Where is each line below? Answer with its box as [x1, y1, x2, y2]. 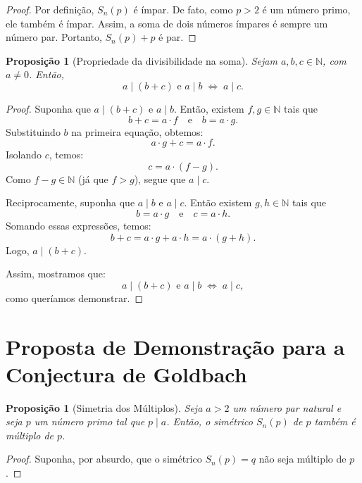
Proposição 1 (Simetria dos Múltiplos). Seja [6, 400, 203, 415]
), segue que [134, 171, 186, 186]
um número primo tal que [34, 414, 145, 429]
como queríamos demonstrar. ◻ [6, 290, 144, 305]
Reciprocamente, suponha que [6, 195, 135, 210]
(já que [77, 171, 108, 186]
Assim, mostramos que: [6, 266, 106, 281]
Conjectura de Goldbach [6, 359, 247, 388]
